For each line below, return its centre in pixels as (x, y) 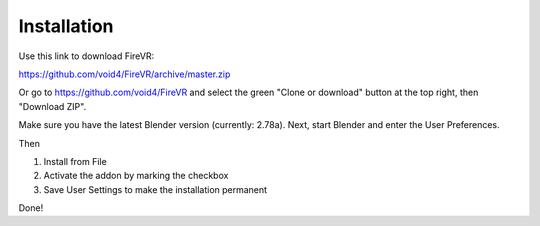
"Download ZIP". (52, 106)
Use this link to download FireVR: (86, 56)
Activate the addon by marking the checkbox (136, 176)
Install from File (75, 161)
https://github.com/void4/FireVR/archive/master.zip (124, 74)
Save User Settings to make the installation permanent (155, 189)
